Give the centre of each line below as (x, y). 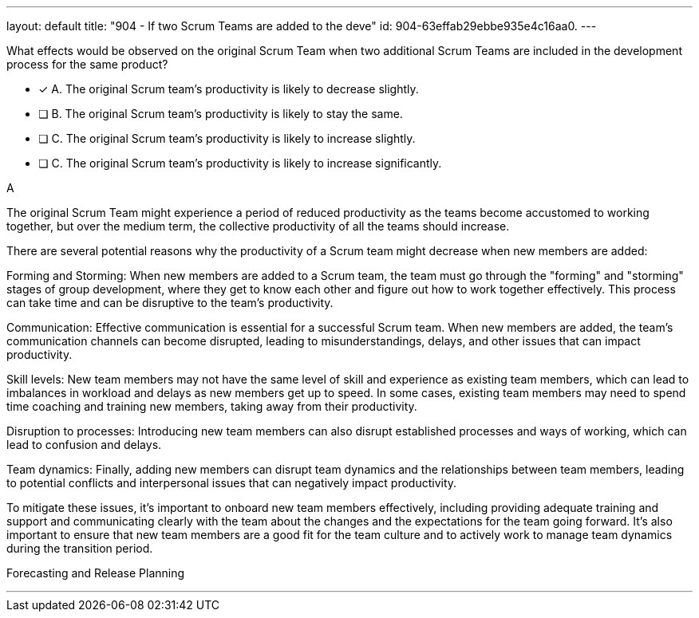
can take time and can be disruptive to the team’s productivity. (170, 303)
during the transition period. (80, 548)
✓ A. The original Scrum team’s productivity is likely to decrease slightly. (229, 89)
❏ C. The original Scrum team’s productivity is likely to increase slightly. (227, 138)
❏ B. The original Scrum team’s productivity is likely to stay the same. (221, 114)
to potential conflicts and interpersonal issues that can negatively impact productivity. (232, 483)
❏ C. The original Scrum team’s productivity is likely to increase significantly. (240, 163)
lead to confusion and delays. (84, 445)
